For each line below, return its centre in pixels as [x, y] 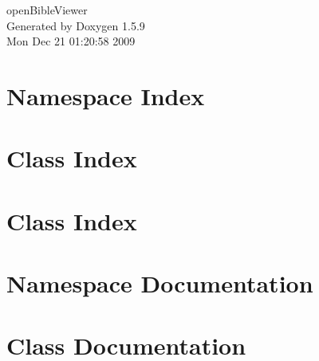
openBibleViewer [47, 10]
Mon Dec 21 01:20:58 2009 [71, 41]
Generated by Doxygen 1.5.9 [76, 25]
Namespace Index [106, 95]
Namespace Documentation [160, 283]
